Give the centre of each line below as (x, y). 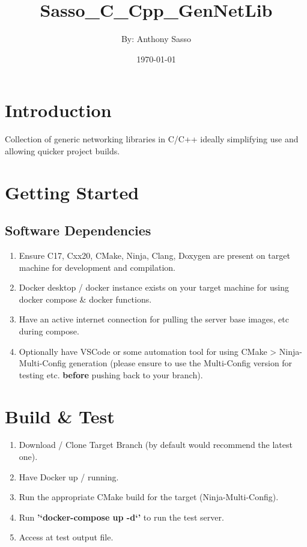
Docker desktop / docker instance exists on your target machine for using (154, 287)
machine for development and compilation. (97, 267)
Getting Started (72, 192)
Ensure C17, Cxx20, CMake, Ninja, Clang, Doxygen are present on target (154, 255)
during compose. (49, 331)
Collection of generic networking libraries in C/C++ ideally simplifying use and (152, 139)
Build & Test (60, 416)
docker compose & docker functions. (85, 299)
